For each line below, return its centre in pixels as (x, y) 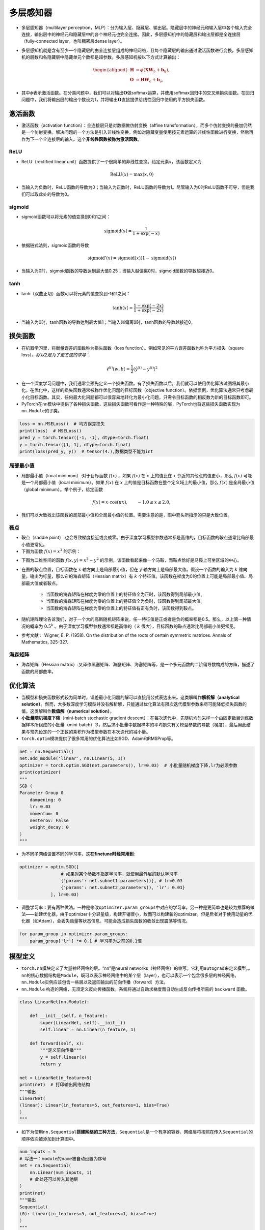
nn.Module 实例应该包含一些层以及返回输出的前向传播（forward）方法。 (95, 982)
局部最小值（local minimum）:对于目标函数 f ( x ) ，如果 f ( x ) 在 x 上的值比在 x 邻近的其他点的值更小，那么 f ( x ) (132, 475)
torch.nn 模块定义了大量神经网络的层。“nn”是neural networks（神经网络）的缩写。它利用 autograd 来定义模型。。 (137, 968)
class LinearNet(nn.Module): (54, 1002)
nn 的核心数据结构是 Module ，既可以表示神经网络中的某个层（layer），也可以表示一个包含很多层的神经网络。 (130, 975)
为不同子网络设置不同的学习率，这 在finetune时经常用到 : (78, 854)
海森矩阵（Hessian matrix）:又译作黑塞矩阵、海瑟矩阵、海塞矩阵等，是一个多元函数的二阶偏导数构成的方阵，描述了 (138, 665)
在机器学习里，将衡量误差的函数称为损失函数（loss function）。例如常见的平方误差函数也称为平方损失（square (133, 348)
